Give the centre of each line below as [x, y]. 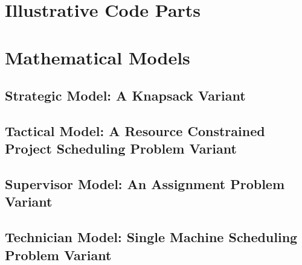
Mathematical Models [98, 57]
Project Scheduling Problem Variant [121, 148]
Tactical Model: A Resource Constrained [135, 130]
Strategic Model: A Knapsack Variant [125, 95]
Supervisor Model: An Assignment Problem [145, 184]
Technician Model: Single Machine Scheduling [151, 237]
